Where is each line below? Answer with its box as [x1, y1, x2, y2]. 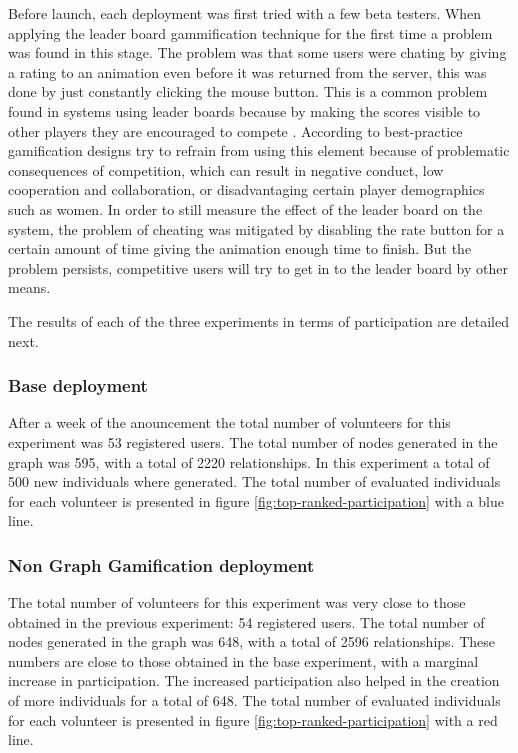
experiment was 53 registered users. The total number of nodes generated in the [8, 431, 498, 452]
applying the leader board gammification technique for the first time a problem [8, 22, 493, 43]
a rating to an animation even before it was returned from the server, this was [8, 61, 487, 82]
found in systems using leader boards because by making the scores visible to [8, 100, 481, 121]
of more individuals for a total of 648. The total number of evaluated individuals [8, 690, 501, 711]
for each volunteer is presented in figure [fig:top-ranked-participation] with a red [8, 709, 498, 730]
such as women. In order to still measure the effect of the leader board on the [8, 198, 483, 219]
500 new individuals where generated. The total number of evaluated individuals [8, 471, 501, 492]
